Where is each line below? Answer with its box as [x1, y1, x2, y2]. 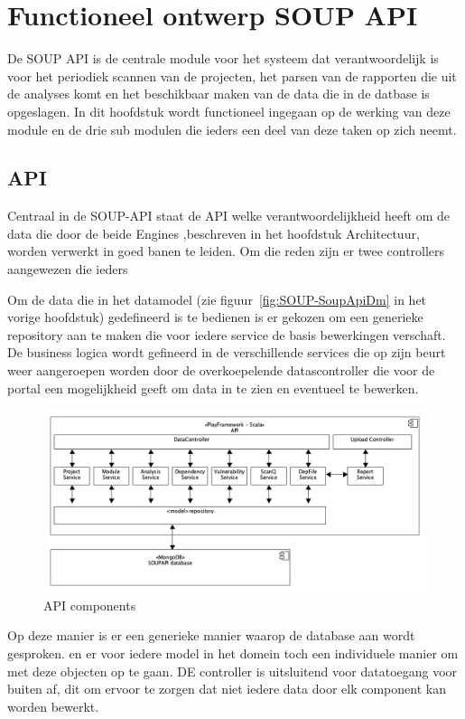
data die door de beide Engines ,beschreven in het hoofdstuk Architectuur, [7, 223, 420, 242]
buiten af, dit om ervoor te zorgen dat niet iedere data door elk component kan [7, 679, 446, 698]
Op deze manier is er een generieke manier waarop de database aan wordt [7, 626, 415, 645]
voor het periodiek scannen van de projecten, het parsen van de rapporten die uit [7, 66, 457, 85]
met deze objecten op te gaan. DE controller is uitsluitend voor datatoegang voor [7, 661, 458, 680]
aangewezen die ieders [7, 260, 128, 279]
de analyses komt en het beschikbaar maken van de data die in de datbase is [7, 84, 430, 103]
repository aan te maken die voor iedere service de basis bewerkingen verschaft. [7, 325, 446, 344]
